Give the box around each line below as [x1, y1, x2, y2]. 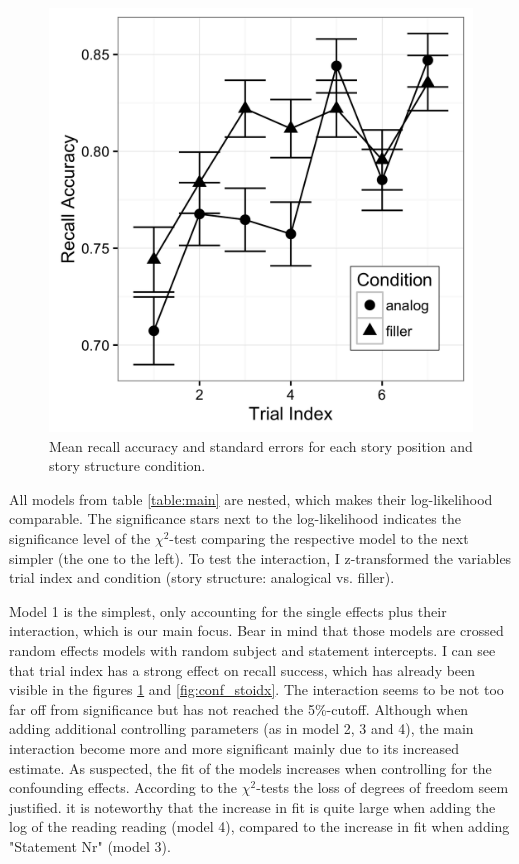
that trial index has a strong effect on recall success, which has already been [9, 659, 476, 680]
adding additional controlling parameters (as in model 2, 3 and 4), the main [9, 718, 474, 739]
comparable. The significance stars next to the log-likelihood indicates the [9, 508, 461, 529]
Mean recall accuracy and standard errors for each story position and [49, 435, 473, 456]
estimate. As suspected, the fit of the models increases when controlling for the [9, 757, 492, 778]
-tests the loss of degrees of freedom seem [256, 777, 509, 798]
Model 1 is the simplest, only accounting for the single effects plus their [9, 600, 447, 621]
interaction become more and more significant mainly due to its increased [9, 737, 459, 758]
